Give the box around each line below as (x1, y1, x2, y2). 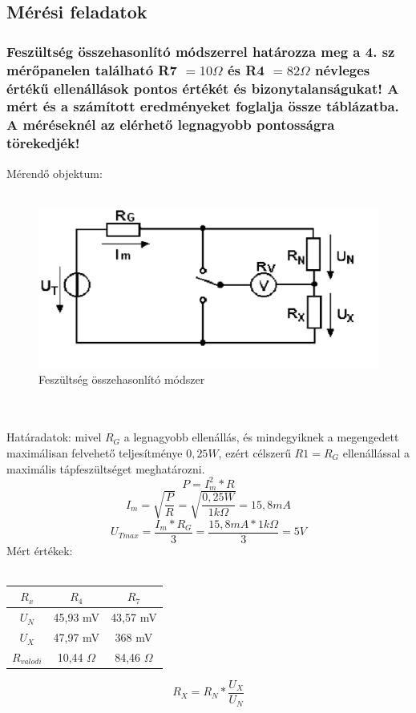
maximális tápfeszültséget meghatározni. (6, 460, 205, 477)
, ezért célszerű (218, 444, 291, 461)
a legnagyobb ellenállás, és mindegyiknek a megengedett (123, 429, 399, 445)
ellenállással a (342, 444, 410, 461)
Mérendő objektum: (6, 164, 103, 181)
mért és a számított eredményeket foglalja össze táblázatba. (6, 96, 399, 116)
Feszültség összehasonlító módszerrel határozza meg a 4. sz (6, 41, 395, 61)
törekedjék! (6, 133, 80, 153)
